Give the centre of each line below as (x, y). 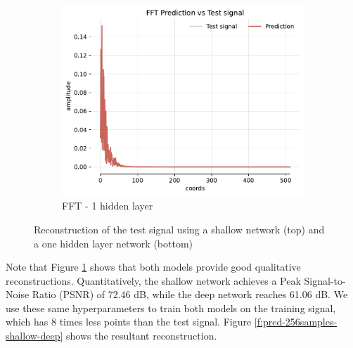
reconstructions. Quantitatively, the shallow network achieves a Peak (153, 280)
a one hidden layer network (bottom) (114, 243)
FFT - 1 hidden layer (108, 206)
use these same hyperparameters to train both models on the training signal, (171, 308)
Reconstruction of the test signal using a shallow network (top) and (179, 229)
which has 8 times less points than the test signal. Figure (129, 322)
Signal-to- (325, 280)
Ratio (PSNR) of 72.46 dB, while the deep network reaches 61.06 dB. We (190, 294)
